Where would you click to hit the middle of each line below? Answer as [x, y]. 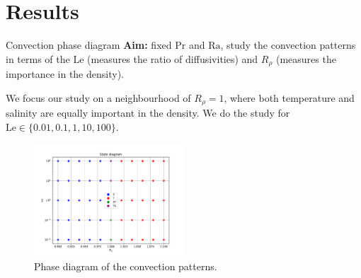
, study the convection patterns [288, 45]
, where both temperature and [289, 97]
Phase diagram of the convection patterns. [126, 266]
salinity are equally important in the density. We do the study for [148, 113]
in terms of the [38, 58]
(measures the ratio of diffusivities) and [173, 58]
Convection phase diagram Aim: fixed [89, 45]
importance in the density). [65, 74]
